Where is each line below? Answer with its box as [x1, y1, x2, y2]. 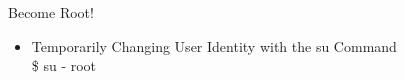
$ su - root [31, 55, 97, 76]
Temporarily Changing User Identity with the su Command [31, 35, 397, 56]
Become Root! [8, 2, 94, 22]
